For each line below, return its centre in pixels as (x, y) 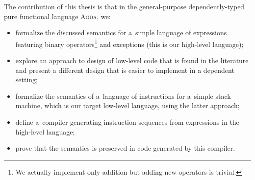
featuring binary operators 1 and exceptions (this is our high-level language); (129, 43)
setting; (26, 79)
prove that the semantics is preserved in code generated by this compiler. (125, 148)
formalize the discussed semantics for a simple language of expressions (121, 33)
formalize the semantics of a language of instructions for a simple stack (123, 96)
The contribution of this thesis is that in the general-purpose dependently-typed (124, 6)
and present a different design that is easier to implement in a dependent (125, 70)
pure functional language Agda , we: (57, 16)
